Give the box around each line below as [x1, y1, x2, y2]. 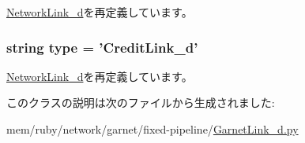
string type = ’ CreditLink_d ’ [6, 37, 198, 57]
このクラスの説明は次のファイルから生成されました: [6, 94, 275, 111]
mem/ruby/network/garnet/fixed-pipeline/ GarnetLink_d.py [6, 121, 299, 137]
